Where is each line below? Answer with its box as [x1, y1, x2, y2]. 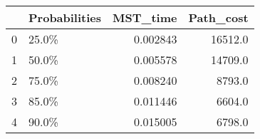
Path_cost [188, 9, 249, 26]
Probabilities [28, 9, 102, 26]
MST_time [113, 9, 177, 26]
